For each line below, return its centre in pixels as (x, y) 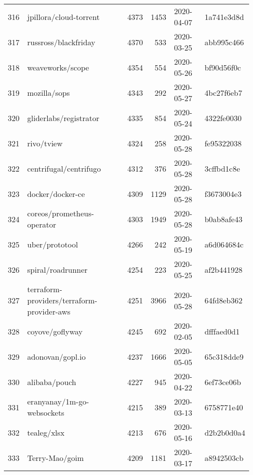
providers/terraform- (62, 300)
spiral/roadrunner (57, 269)
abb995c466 (224, 42)
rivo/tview (45, 143)
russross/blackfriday (61, 42)
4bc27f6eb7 (223, 92)
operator (42, 224)
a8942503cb (224, 457)
